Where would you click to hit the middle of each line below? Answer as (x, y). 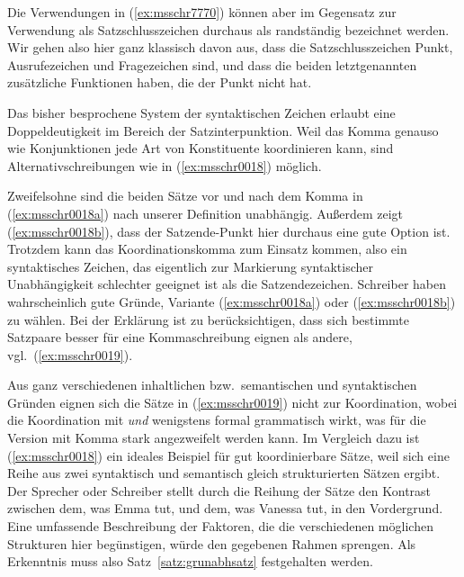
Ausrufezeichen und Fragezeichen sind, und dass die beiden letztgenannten (212, 64)
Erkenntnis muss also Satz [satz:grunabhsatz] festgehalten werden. (190, 561)
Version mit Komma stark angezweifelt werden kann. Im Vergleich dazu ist (214, 438)
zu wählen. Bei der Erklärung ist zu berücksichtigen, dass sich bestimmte (209, 319)
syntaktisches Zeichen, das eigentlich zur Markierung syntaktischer (190, 266)
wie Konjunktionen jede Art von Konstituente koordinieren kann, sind (201, 148)
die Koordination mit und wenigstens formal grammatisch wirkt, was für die (217, 420)
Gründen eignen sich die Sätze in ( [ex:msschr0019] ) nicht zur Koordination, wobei (232, 402)
